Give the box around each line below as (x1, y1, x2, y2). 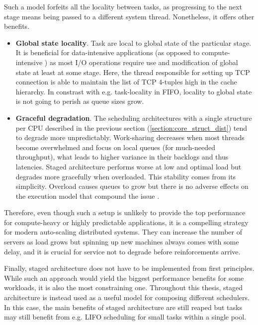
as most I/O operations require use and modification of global (49, 57, 238, 67)
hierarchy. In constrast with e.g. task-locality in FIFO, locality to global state (15, 86, 252, 96)
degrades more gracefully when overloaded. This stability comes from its (15, 171, 236, 181)
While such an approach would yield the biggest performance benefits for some (4, 272, 244, 283)
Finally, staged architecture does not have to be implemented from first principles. (4, 263, 255, 273)
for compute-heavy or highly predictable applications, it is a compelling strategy (4, 217, 249, 227)
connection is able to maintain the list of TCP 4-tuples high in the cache (15, 77, 237, 87)
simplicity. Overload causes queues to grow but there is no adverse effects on (15, 181, 249, 191)
